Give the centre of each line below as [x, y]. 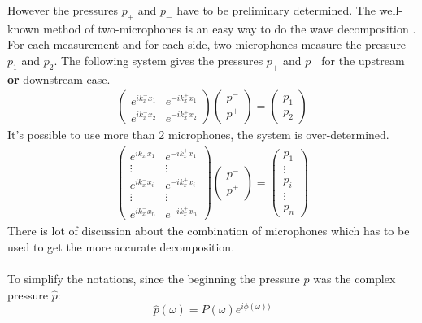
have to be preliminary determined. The [276, 10]
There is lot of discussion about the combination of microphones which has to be [209, 231]
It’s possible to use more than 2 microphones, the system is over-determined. [198, 135]
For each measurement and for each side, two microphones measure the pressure [207, 44]
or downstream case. [59, 79]
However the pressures [63, 10]
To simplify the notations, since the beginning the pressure [154, 278]
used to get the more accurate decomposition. [121, 246]
